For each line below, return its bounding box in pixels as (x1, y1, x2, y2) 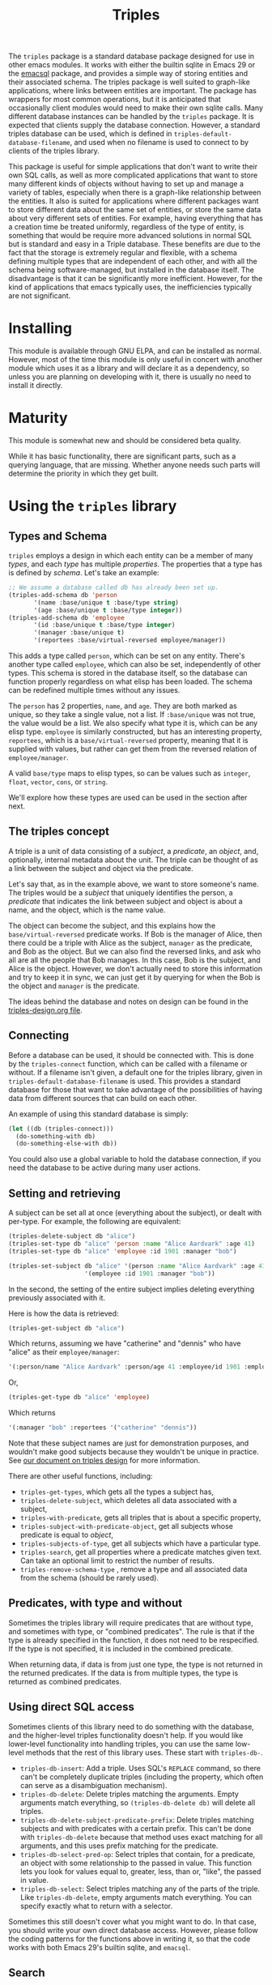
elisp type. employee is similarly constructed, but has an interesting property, (8, 727, 262, 736)
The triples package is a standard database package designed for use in (8, 51, 255, 62)
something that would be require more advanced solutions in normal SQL (8, 231, 253, 241)
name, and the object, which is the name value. (8, 905, 166, 915)
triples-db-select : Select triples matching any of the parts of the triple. (19, 1884, 261, 1893)
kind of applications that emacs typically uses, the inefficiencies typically (8, 282, 253, 292)
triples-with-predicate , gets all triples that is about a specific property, (19, 1513, 261, 1522)
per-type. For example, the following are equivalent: (8, 1217, 181, 1227)
